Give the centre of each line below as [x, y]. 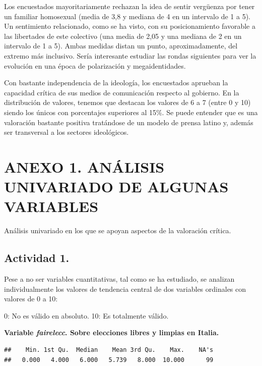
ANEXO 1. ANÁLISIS [84, 166]
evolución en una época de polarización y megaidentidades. [95, 65]
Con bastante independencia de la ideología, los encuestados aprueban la [116, 83]
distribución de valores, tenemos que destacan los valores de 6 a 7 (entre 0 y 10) [127, 102]
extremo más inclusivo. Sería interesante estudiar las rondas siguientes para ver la [130, 55]
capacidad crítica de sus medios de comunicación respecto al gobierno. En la [122, 92]
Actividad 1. [37, 258]
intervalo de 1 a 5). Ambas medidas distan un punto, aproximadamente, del [121, 46]
